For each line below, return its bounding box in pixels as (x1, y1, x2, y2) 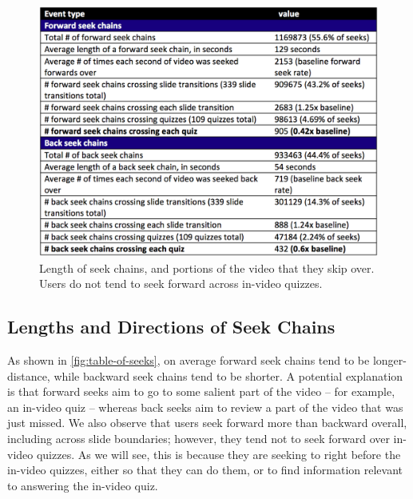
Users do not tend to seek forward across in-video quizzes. (39, 275, 323, 292)
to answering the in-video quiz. (7, 477, 158, 493)
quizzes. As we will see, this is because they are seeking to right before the (36, 445, 401, 462)
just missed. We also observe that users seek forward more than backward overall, (7, 414, 407, 431)
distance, (7, 367, 50, 384)
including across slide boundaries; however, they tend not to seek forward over (7, 429, 390, 446)
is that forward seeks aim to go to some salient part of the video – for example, (7, 383, 395, 400)
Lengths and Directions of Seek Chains (7, 314, 336, 339)
